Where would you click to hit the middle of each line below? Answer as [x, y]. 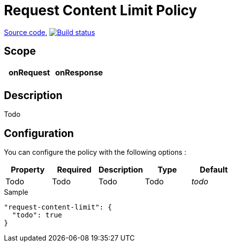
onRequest [29, 72]
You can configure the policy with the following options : [95, 152]
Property [28, 170]
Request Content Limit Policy [100, 10]
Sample [16, 192]
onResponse [79, 72]
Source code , [26, 32]
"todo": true [37, 215]
